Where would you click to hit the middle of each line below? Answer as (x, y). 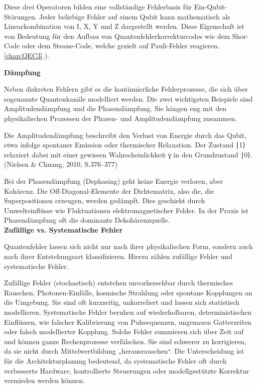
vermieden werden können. (45, 380)
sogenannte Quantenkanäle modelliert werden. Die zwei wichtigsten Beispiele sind (128, 98)
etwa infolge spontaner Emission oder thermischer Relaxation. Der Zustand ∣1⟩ (125, 145)
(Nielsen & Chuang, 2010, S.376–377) (61, 164)
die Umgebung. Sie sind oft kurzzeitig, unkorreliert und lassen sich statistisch (122, 302)
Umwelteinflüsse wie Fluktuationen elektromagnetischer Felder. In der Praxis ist (126, 210)
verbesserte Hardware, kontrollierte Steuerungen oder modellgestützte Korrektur (127, 370)
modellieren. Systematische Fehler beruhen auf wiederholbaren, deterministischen (128, 312)
